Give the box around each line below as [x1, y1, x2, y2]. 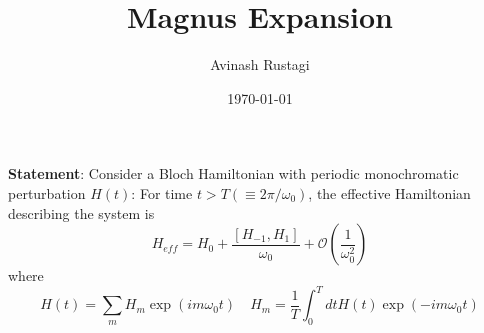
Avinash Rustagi [210, 54, 310, 75]
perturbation [8, 182, 86, 203]
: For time [131, 182, 193, 203]
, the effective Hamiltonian [308, 182, 471, 203]
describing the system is [8, 202, 155, 223]
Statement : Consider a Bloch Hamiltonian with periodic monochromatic [8, 163, 459, 184]
